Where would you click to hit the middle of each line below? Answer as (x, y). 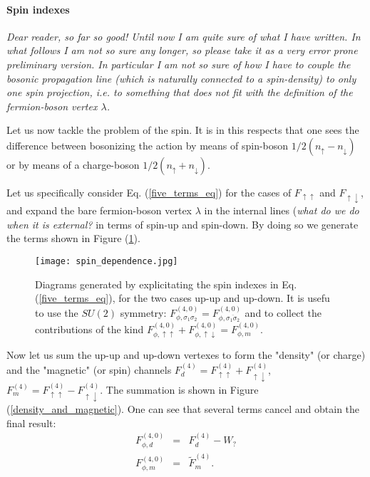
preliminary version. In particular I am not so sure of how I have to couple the (179, 64)
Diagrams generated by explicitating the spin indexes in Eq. (166, 284)
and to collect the (283, 312)
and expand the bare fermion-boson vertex (99, 210)
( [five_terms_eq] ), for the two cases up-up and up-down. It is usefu (183, 298)
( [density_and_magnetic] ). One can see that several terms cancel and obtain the (183, 409)
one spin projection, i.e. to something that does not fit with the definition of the (180, 92)
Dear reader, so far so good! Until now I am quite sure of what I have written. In (184, 36)
